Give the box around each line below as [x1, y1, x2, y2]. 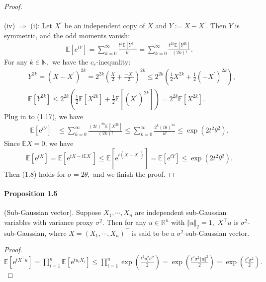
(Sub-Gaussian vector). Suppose [4, 207, 101, 217]
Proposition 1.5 [4, 188, 58, 199]
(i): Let [30, 20, 52, 31]
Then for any [106, 217, 147, 227]
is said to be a [131, 227, 175, 238]
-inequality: [96, 57, 131, 67]
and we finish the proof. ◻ [93, 169, 175, 179]
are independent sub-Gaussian [135, 207, 227, 217]
